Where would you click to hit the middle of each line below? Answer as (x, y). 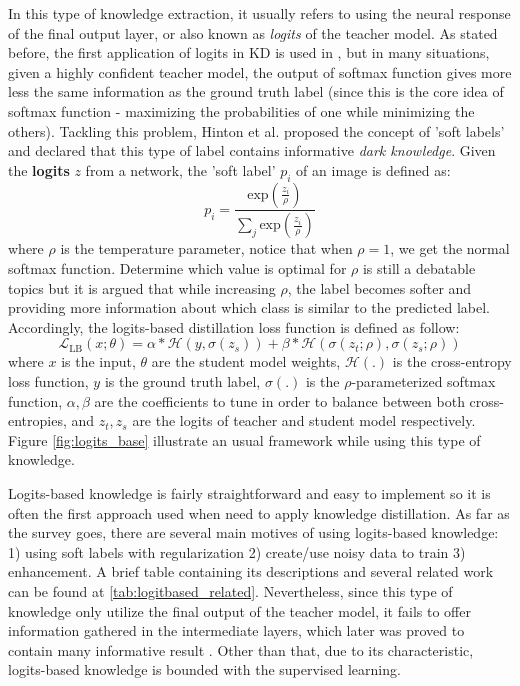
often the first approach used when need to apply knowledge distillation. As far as (259, 512)
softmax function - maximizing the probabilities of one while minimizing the (241, 110)
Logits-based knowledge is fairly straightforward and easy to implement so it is (249, 492)
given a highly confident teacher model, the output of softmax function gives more (260, 71)
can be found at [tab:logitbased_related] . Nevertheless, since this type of (230, 590)
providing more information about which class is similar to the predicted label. (249, 307)
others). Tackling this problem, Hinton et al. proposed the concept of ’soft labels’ (256, 130)
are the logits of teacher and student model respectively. (304, 420)
